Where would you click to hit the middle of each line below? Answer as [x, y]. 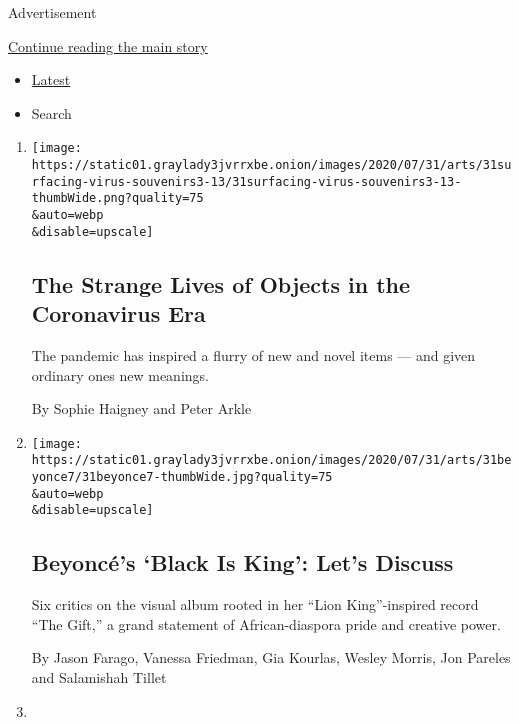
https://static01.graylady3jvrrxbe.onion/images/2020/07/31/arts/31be [271, 460]
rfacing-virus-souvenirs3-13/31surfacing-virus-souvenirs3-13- [246, 181]
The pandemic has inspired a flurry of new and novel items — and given [253, 354]
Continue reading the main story [108, 45]
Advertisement [52, 12]
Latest [51, 79]
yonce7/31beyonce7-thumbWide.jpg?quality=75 [182, 477]
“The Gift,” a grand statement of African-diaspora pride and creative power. [266, 623]
